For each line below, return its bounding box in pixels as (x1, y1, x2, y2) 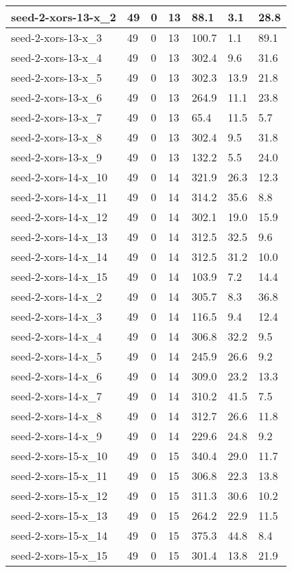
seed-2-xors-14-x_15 (11, 268, 108, 284)
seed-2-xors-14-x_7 (11, 388, 102, 404)
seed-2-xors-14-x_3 (11, 308, 102, 324)
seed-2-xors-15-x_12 (11, 488, 108, 503)
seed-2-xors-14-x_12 (11, 209, 108, 225)
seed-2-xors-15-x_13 (11, 507, 108, 523)
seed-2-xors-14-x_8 (11, 408, 102, 424)
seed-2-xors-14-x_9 (11, 428, 102, 444)
